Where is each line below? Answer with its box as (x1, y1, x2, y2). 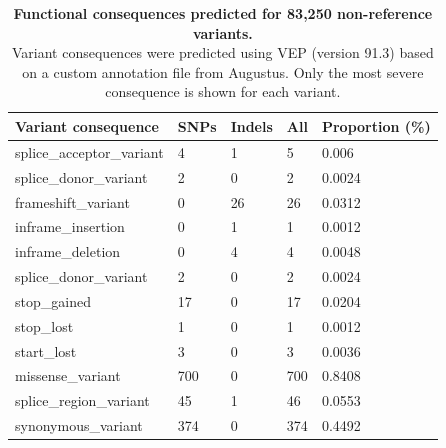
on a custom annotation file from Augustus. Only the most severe (22, 61, 424, 82)
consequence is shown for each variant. (105, 81, 341, 102)
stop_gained (15, 290, 91, 311)
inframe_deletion (15, 241, 121, 262)
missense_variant (15, 365, 121, 386)
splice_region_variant (15, 390, 150, 411)
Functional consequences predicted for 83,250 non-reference (13, 3, 433, 23)
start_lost (15, 340, 77, 361)
